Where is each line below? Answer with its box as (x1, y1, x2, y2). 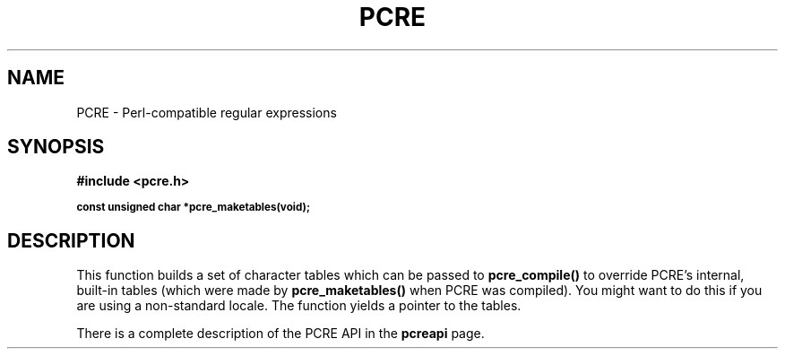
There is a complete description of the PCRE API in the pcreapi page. (76, 326, 485, 342)
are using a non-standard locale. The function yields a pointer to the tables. (76, 298, 522, 314)
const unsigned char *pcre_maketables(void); (76, 201, 310, 214)
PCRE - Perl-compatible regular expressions (76, 104, 337, 120)
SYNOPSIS (7, 135, 105, 159)
